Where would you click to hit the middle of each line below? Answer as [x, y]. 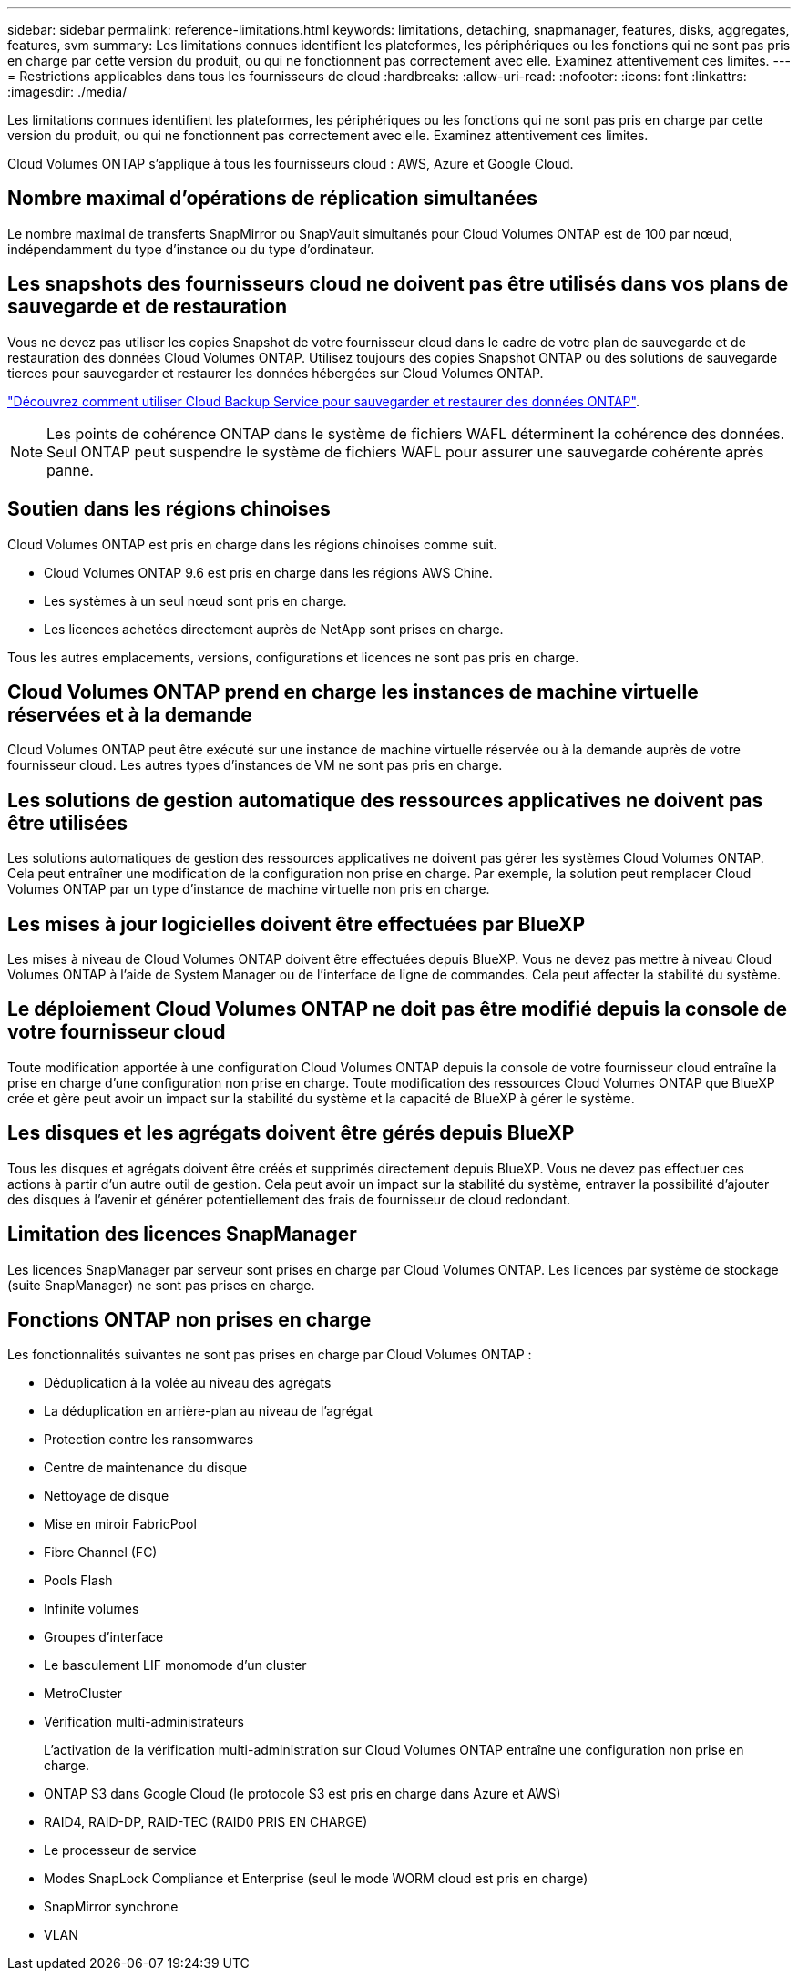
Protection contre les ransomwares [149, 1440]
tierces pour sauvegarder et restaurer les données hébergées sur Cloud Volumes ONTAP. [276, 373]
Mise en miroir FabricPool [120, 1524]
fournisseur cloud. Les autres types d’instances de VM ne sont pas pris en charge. [255, 765]
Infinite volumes [92, 1609]
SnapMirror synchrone [111, 1907]
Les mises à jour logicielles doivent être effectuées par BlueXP [297, 924]
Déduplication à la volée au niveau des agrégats [188, 1383]
